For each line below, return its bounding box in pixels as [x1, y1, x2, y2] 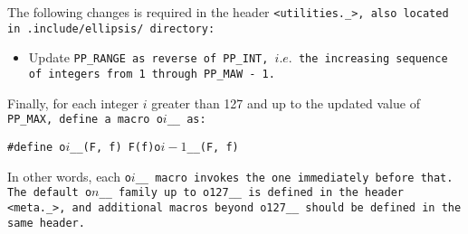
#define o [7, 140, 66, 154]
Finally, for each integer [7, 93, 138, 112]
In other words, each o [7, 166, 131, 185]
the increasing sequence [298, 52, 448, 66]
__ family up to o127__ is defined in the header [99, 186, 404, 200]
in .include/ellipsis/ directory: [7, 22, 215, 35]
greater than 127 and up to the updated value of [151, 93, 420, 112]
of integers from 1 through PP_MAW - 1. [28, 67, 275, 80]
